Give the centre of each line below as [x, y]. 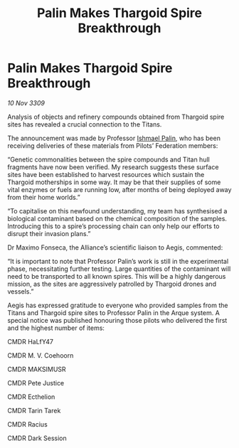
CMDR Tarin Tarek [34, 410]
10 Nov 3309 [26, 103]
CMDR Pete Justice [36, 383]
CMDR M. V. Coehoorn [41, 355]
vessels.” [21, 291]
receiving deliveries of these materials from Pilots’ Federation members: [113, 145]
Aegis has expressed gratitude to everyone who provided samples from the [118, 305]
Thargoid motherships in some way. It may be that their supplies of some [114, 182]
